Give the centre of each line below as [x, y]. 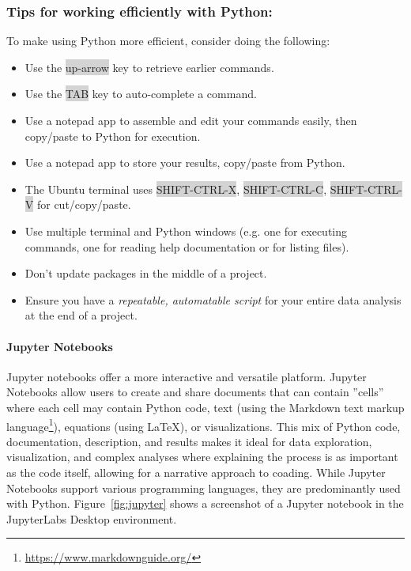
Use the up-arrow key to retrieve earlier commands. [149, 67]
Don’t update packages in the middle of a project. [146, 273]
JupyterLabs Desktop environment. [92, 518]
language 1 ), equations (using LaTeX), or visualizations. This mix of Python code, [204, 425]
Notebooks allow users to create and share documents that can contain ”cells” [195, 392]
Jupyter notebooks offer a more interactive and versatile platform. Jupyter [187, 376]
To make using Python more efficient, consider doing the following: [168, 41]
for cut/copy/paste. [84, 204]
